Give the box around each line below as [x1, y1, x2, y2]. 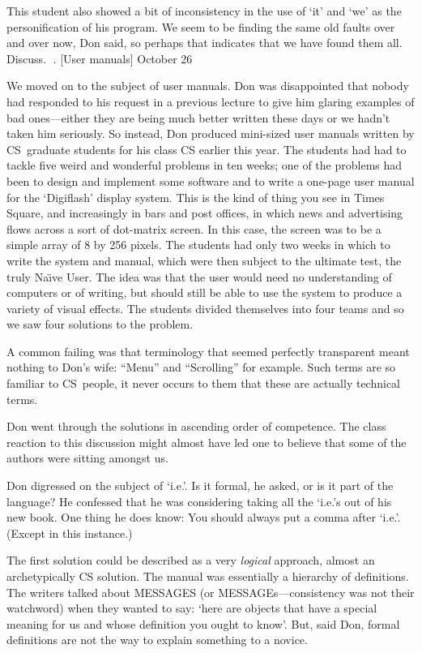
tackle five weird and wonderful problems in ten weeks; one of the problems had [6, 157, 403, 174]
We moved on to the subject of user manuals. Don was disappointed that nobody [6, 77, 409, 94]
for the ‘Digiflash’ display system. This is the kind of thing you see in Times [6, 188, 385, 205]
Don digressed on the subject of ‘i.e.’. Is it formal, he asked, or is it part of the [6, 477, 394, 494]
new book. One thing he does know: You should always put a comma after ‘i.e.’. [6, 509, 401, 526]
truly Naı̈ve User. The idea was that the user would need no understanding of [6, 268, 392, 285]
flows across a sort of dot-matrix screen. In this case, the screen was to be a [6, 220, 382, 237]
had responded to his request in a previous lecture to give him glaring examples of [6, 92, 415, 110]
